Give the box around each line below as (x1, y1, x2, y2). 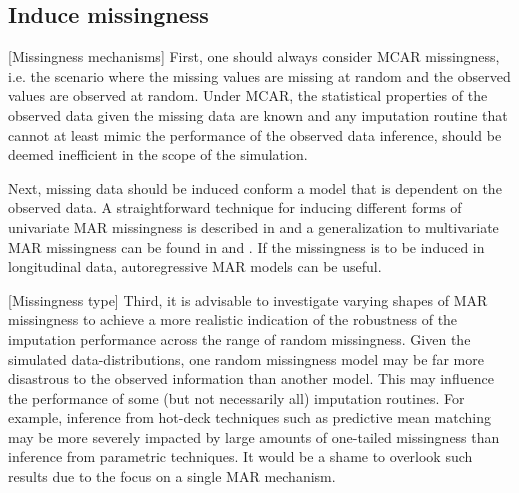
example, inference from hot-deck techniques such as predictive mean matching (8, 407, 491, 428)
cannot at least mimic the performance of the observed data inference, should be (8, 124, 502, 145)
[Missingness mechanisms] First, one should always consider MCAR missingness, (8, 46, 500, 67)
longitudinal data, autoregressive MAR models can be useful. (8, 256, 382, 277)
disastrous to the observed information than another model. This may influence (8, 368, 494, 389)
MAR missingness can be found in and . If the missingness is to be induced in (8, 236, 485, 257)
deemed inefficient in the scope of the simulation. (8, 144, 308, 165)
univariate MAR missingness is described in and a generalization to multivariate (8, 216, 499, 237)
